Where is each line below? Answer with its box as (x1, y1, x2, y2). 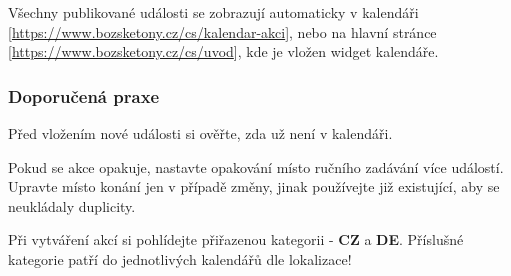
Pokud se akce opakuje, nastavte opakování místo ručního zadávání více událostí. (8, 156, 504, 177)
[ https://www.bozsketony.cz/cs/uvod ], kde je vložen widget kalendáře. (8, 41, 439, 62)
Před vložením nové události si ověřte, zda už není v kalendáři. (8, 123, 393, 143)
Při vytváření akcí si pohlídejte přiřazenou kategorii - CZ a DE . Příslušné (8, 229, 464, 250)
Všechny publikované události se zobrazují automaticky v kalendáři (8, 2, 419, 22)
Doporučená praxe (8, 83, 160, 108)
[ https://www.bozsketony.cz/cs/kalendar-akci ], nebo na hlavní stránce (8, 21, 437, 42)
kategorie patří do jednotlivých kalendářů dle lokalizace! (8, 248, 352, 269)
